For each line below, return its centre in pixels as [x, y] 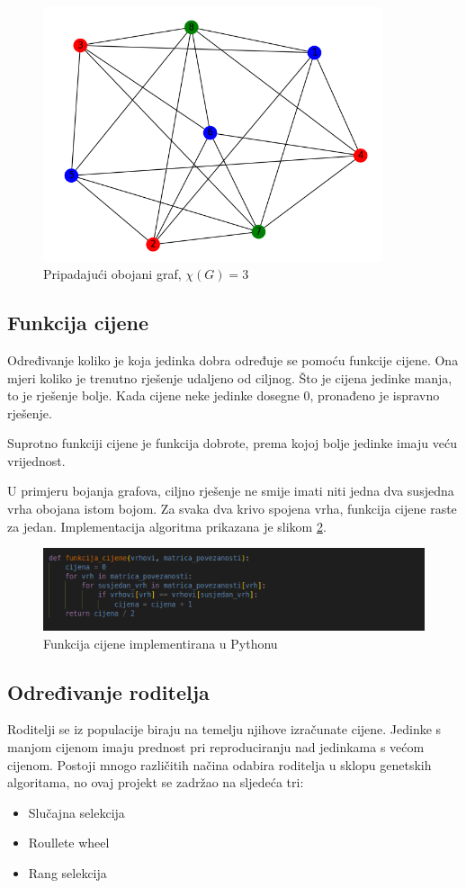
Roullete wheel [69, 843]
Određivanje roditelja [108, 691]
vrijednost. [36, 460]
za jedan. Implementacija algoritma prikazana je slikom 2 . [167, 526]
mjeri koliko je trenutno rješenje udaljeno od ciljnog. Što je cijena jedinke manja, [230, 377]
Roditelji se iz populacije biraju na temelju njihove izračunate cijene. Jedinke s [224, 729]
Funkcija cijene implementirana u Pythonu [161, 643]
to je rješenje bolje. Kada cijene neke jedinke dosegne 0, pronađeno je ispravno [224, 395]
